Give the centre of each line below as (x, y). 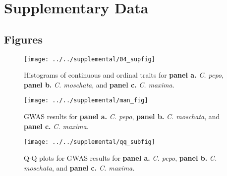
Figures (23, 39)
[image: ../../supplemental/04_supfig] (89, 59)
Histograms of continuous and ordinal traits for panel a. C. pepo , (124, 75)
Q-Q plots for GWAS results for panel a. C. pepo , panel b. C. (120, 157)
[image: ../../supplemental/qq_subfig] (89, 142)
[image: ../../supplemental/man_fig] (86, 101)
